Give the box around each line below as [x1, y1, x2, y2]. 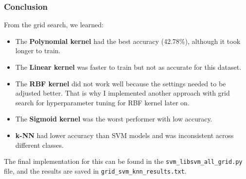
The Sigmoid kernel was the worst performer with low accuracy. [15, 114, 212, 124]
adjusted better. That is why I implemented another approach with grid [15, 88, 230, 98]
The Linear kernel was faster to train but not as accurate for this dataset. [15, 62, 242, 72]
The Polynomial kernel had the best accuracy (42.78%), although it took [15, 36, 241, 46]
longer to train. [15, 45, 61, 56]
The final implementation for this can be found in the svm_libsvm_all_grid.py [4, 156, 243, 166]
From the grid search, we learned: [4, 20, 104, 30]
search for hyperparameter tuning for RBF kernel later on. [15, 97, 190, 107]
